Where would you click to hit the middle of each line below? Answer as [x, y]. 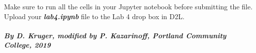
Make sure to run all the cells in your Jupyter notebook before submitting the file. [128, 6]
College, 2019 [27, 45]
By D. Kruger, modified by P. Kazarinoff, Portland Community [115, 35]
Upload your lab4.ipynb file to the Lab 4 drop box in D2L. [94, 16]
